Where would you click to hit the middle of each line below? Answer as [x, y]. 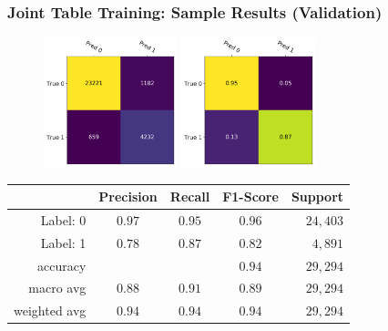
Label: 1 [63, 242]
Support [317, 197]
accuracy [62, 265]
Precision [128, 197]
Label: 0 [63, 219]
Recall [190, 197]
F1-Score [250, 197]
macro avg [57, 288]
